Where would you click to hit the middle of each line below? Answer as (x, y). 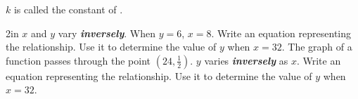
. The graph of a (317, 47)
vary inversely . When (107, 33)
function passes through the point (78, 60)
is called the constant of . (68, 9)
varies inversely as (246, 60)
